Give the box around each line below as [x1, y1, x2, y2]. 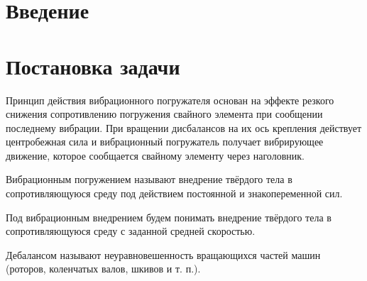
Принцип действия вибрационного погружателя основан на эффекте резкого [6, 92, 334, 107]
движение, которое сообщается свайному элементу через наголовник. [6, 148, 305, 162]
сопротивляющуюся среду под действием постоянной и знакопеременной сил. [6, 186, 343, 201]
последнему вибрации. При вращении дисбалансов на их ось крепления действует [6, 120, 362, 135]
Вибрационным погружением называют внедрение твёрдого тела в [6, 172, 292, 187]
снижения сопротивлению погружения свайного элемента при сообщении [6, 106, 323, 121]
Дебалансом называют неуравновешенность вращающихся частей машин [6, 247, 321, 262]
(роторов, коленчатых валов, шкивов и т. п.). [6, 261, 201, 276]
